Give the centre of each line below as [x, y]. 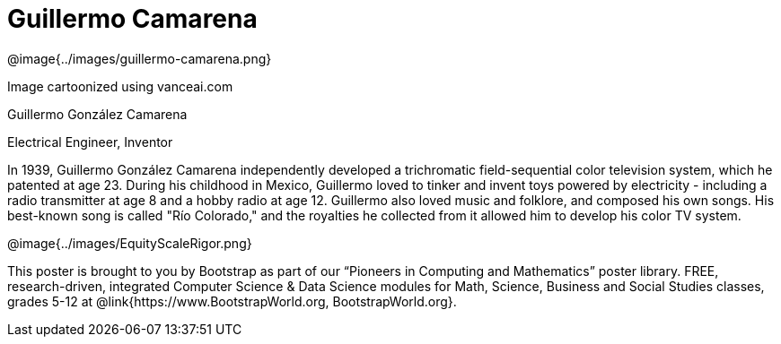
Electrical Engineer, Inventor [90, 142]
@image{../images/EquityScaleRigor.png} [130, 243]
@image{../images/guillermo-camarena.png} [140, 58]
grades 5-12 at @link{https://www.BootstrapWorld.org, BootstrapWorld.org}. [232, 301]
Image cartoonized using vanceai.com [120, 86]
